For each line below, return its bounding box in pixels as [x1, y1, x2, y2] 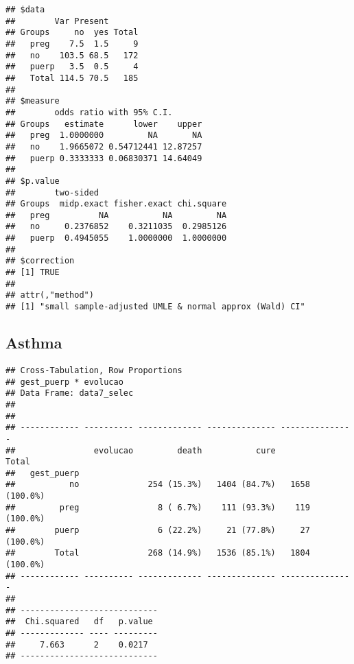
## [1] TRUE [5, 268, 60, 278]
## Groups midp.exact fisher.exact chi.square [5, 199, 227, 209]
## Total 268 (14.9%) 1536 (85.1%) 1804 [5, 548, 310, 558]
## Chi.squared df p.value [5, 617, 153, 627]
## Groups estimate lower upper [5, 119, 202, 129]
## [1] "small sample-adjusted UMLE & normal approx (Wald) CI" [5, 302, 305, 312]
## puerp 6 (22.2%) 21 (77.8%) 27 [5, 525, 310, 536]
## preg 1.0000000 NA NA [5, 130, 202, 141]
